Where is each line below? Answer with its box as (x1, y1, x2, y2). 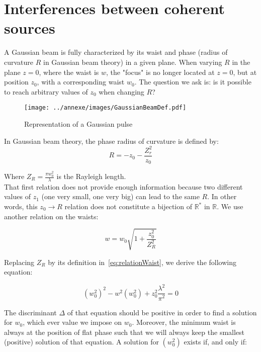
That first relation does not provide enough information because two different (4, 181, 243, 192)
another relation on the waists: (4, 211, 99, 221)
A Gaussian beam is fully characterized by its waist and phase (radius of (4, 47, 228, 57)
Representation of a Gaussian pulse (24, 118, 133, 129)
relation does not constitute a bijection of (64, 201, 192, 212)
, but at (233, 66, 257, 77)
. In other (207, 191, 237, 202)
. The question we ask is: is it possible (134, 76, 251, 87)
